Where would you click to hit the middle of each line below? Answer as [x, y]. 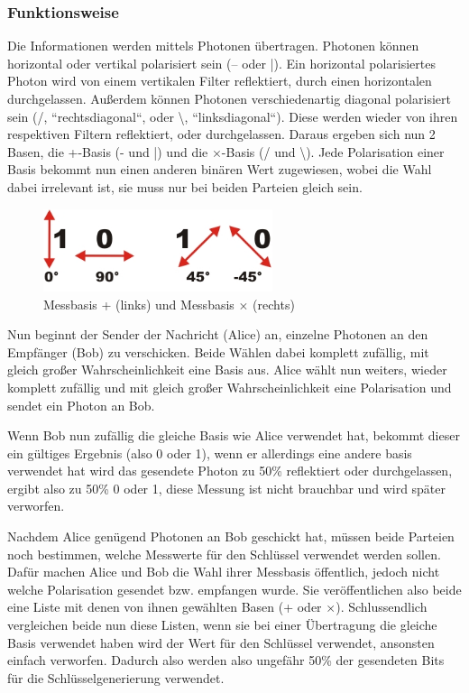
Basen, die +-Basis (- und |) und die [108, 151]
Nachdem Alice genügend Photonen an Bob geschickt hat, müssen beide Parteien [231, 536]
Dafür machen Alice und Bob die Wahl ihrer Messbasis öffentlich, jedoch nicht [224, 572]
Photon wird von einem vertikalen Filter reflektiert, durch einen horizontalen [220, 81]
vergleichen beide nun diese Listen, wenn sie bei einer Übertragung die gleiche [222, 625]
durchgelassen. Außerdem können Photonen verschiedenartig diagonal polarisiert [229, 98]
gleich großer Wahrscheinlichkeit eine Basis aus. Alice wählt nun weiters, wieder [227, 370]
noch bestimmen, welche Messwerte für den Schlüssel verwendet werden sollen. [224, 554]
